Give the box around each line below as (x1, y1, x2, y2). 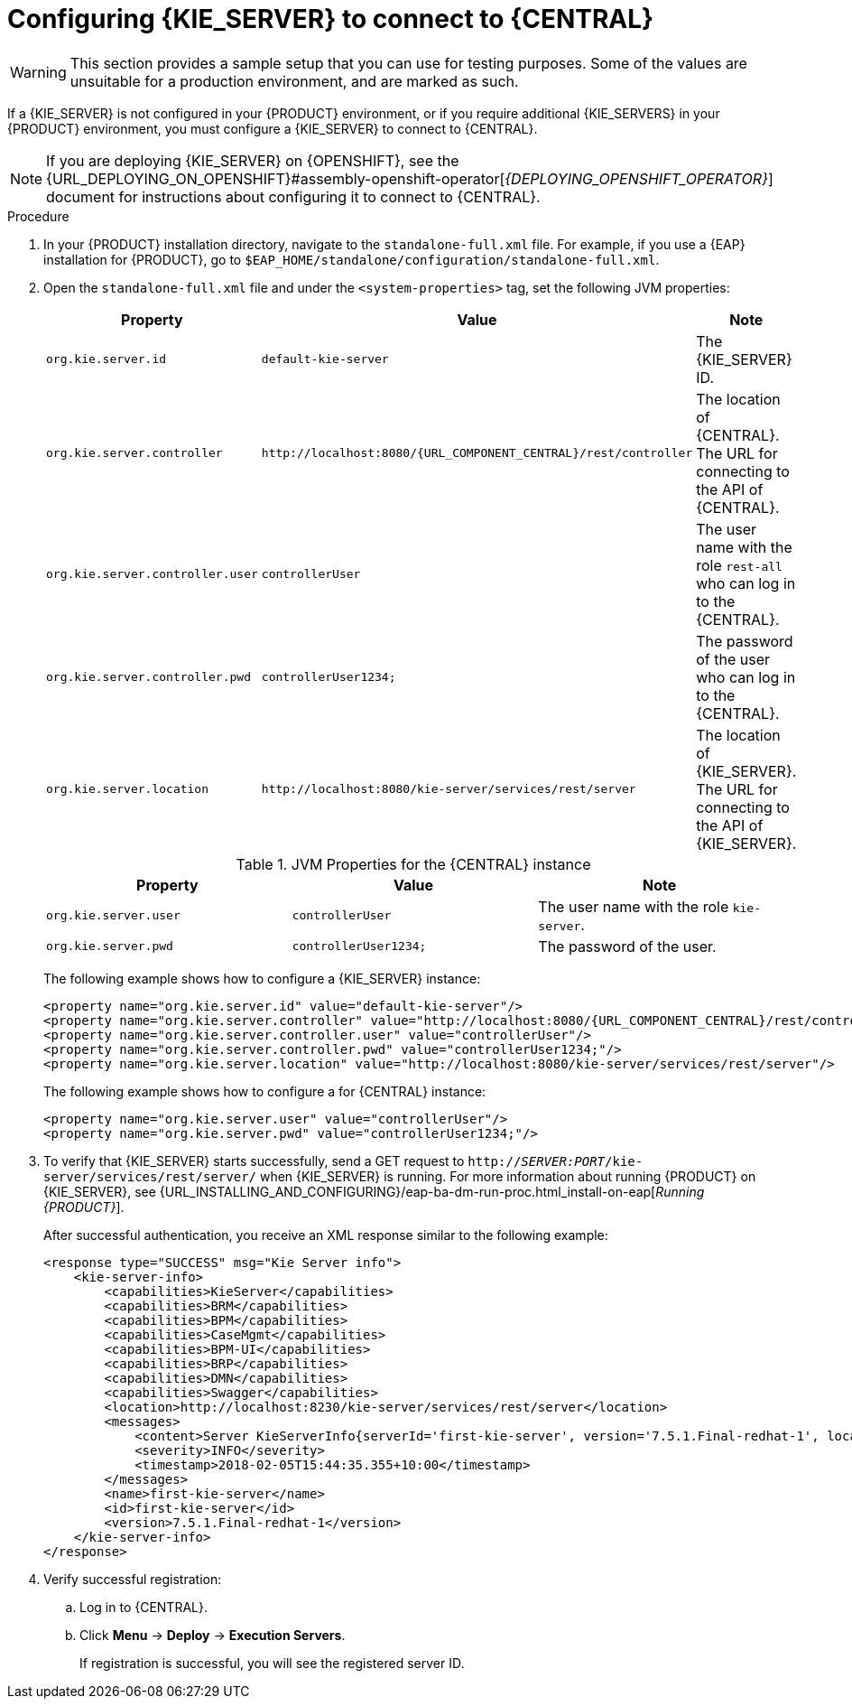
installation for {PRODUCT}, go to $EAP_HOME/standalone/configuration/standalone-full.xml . (43, 251, 660, 267)
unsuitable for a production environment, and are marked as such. (69, 71, 519, 90)
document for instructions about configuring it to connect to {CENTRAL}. (46, 187, 541, 206)
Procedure (7, 208, 69, 224)
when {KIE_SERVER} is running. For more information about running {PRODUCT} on (259, 1168, 756, 1184)
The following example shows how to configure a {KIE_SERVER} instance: (43, 970, 481, 986)
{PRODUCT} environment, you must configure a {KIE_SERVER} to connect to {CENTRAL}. (7, 120, 538, 136)
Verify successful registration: (43, 1571, 222, 1587)
